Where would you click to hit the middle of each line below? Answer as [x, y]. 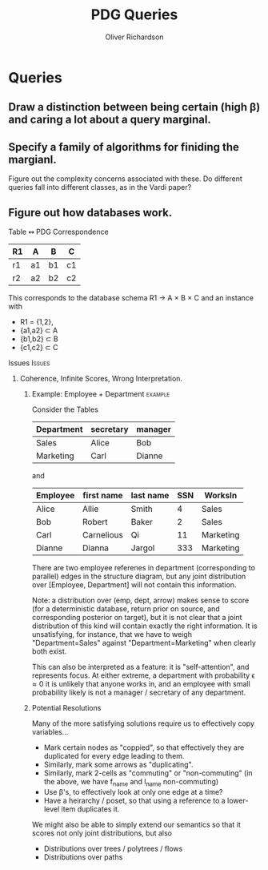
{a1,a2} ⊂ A [39, 330]
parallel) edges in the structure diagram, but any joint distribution [139, 576]
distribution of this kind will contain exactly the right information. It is [144, 626]
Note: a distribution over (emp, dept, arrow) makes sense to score [140, 600]
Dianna [96, 548]
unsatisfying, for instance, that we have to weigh [112, 634]
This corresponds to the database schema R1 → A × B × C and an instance [131, 297]
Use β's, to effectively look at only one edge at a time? [133, 791]
